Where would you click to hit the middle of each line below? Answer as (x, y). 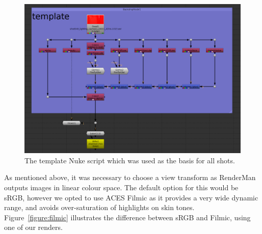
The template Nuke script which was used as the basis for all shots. (130, 160)
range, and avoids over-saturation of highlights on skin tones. (99, 207)
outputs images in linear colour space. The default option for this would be (121, 187)
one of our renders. (33, 227)
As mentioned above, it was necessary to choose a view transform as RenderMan (130, 177)
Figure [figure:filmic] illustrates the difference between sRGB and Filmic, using (127, 217)
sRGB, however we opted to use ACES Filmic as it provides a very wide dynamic (131, 197)
